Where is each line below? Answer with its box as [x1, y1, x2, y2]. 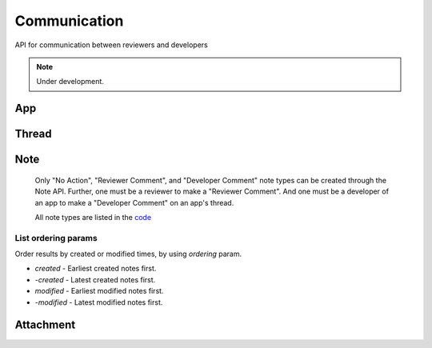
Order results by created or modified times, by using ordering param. [14, 249, 242, 259]
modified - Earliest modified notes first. [34, 286, 164, 296]
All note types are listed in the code [34, 212, 152, 222]
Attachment [14, 318, 76, 332]
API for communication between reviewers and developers [14, 40, 208, 50]
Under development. [36, 77, 104, 86]
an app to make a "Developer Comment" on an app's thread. [34, 198, 234, 207]
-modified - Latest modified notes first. [34, 297, 163, 307]
